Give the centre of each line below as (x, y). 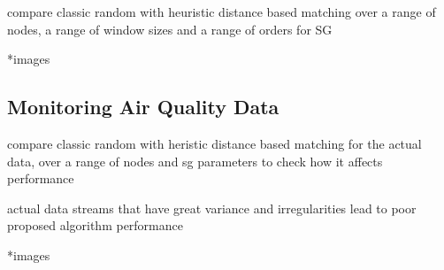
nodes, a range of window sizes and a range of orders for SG (170, 29)
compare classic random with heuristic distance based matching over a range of (222, 12)
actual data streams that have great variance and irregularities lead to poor (212, 208)
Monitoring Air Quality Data (143, 107)
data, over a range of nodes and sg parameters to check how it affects (195, 161)
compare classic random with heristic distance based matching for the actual (214, 143)
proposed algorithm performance (95, 225)
